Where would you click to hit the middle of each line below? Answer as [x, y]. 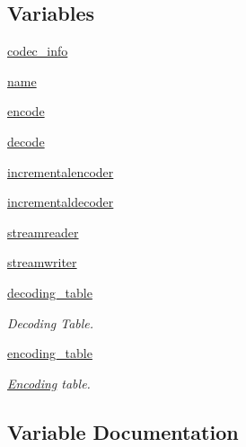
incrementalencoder [61, 171]
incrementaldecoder [61, 202]
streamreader [43, 232]
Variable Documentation [123, 431]
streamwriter [42, 262]
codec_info [38, 51]
